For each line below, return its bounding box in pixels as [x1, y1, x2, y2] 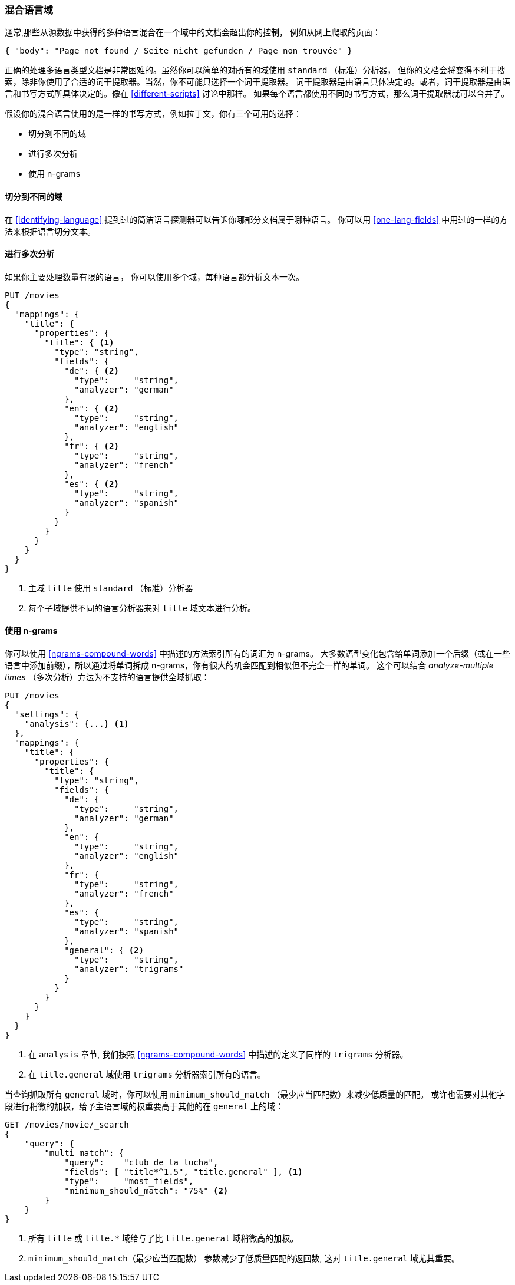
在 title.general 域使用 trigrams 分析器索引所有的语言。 [28, 1069, 266, 1080]
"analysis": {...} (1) [24, 719, 129, 729]
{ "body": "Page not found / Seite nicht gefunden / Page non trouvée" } [5, 46, 353, 56]
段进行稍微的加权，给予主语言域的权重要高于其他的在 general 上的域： [5, 1101, 283, 1112]
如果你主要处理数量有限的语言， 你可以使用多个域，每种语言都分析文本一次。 [5, 271, 304, 282]
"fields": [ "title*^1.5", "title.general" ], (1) [64, 1167, 303, 1177]
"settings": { [14, 710, 80, 720]
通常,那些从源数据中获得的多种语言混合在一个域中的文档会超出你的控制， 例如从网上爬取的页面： [5, 27, 381, 38]
